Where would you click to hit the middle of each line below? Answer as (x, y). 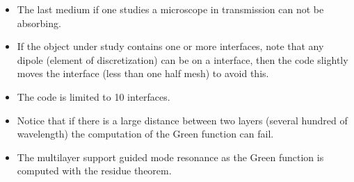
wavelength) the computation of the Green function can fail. (145, 134)
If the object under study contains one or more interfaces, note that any (170, 46)
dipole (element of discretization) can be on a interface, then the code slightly (183, 59)
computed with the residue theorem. (94, 171)
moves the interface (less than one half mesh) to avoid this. (143, 73)
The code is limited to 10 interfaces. (94, 96)
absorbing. (39, 23)
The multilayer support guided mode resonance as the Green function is (170, 157)
